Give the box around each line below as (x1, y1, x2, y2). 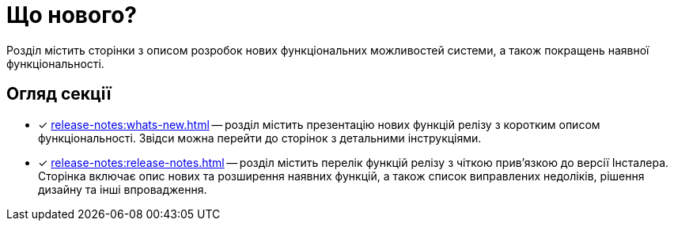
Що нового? (6, 2, 137, 28)
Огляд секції (6, 84, 112, 104)
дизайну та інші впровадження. (38, 182, 207, 196)
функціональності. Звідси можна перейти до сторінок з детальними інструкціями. (38, 131, 482, 145)
